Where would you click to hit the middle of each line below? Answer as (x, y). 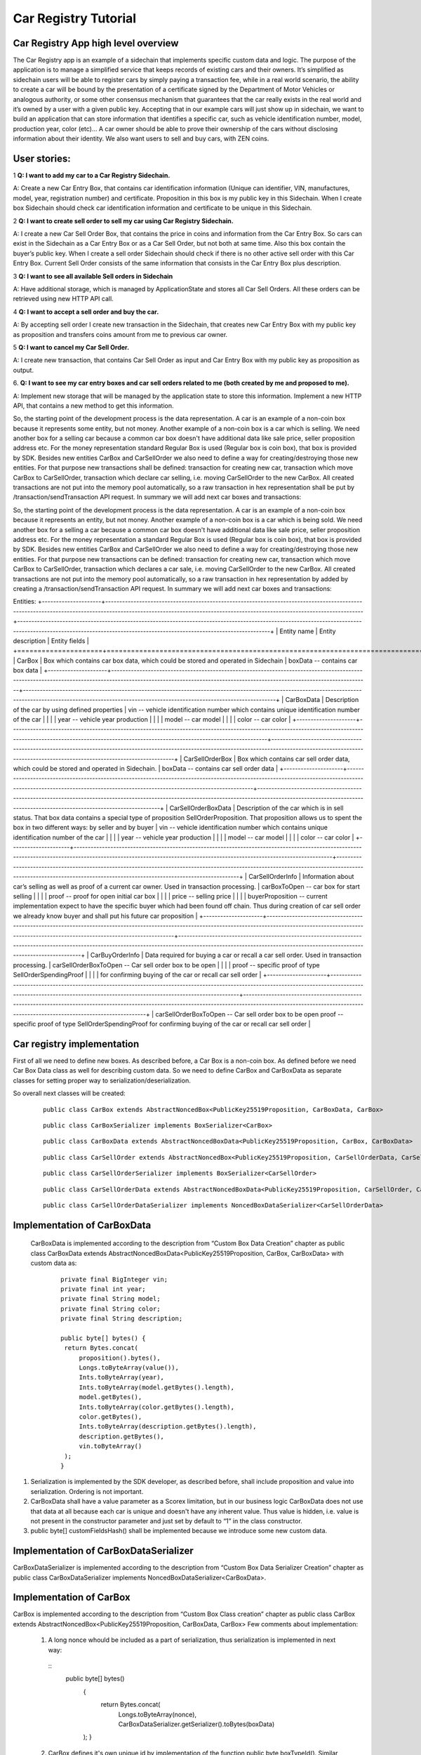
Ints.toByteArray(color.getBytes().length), (157, 1407)
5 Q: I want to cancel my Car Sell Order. (71, 347)
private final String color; (111, 1309)
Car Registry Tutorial (75, 18)
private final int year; (103, 1289)
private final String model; (111, 1299)
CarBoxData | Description (322, 700)
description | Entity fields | (51, 641)
